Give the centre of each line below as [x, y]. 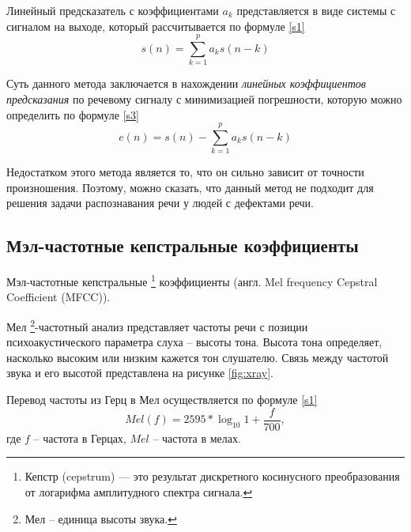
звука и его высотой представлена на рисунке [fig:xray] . [140, 373]
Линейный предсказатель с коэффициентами [113, 10]
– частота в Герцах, [80, 438]
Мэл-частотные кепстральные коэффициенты [183, 245]
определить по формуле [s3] [73, 114]
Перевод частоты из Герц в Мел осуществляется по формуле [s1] [162, 400]
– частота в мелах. [197, 438]
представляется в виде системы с [316, 10]
